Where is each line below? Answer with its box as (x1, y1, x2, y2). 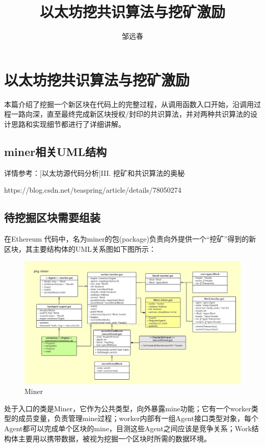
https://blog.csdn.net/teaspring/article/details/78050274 (4, 185, 181, 195)
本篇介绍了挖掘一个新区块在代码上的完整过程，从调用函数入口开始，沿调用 (4, 98, 254, 109)
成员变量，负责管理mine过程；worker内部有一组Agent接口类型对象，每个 (18, 413, 259, 424)
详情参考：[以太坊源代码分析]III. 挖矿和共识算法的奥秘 (4, 167, 185, 178)
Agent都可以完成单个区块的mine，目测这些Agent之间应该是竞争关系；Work (4, 423, 252, 433)
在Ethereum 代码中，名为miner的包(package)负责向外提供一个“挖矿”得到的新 (4, 233, 256, 244)
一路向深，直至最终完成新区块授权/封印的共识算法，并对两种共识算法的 (11, 109, 250, 119)
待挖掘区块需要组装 (4, 209, 100, 225)
